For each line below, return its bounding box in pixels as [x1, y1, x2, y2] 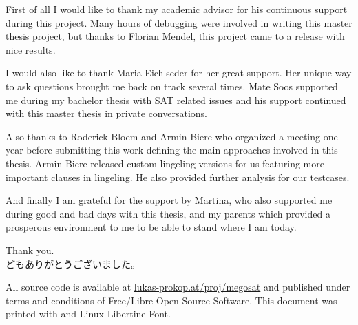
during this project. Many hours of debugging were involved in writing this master [6, 15, 352, 30]
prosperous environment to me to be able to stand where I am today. [6, 220, 297, 234]
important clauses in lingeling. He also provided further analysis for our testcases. [6, 169, 350, 184]
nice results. [6, 42, 56, 56]
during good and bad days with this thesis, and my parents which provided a [6, 206, 330, 220]
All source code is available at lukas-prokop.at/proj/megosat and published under [6, 280, 350, 294]
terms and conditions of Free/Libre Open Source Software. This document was [6, 293, 337, 307]
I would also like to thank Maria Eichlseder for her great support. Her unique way [6, 65, 352, 80]
